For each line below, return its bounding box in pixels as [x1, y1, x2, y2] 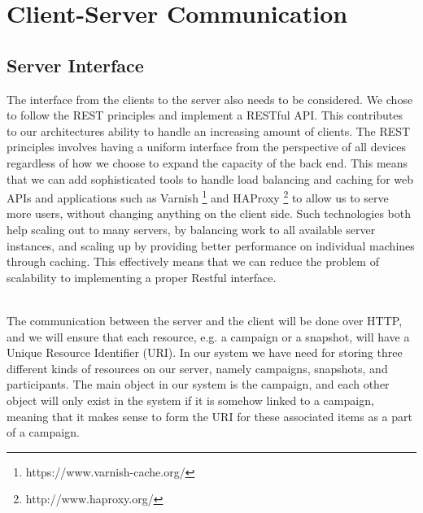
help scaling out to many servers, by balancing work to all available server [7, 220, 376, 237]
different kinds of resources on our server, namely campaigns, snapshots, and [7, 359, 388, 376]
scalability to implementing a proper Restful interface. [7, 268, 277, 285]
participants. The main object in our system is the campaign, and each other [7, 376, 390, 393]
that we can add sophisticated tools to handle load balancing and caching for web [7, 170, 414, 187]
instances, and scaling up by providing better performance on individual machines [7, 237, 415, 254]
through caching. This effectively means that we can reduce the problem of [7, 253, 379, 270]
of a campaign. [7, 424, 80, 441]
